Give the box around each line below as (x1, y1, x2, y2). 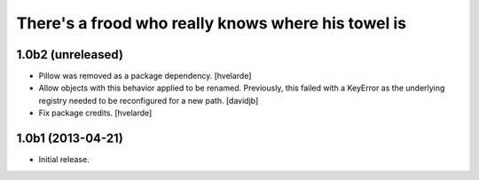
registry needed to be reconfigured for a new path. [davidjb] (38, 95, 259, 106)
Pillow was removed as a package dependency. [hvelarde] (38, 71, 252, 82)
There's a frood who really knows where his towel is (16, 13, 407, 33)
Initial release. (38, 154, 90, 165)
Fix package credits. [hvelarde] (38, 107, 153, 119)
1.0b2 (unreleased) (16, 47, 124, 62)
